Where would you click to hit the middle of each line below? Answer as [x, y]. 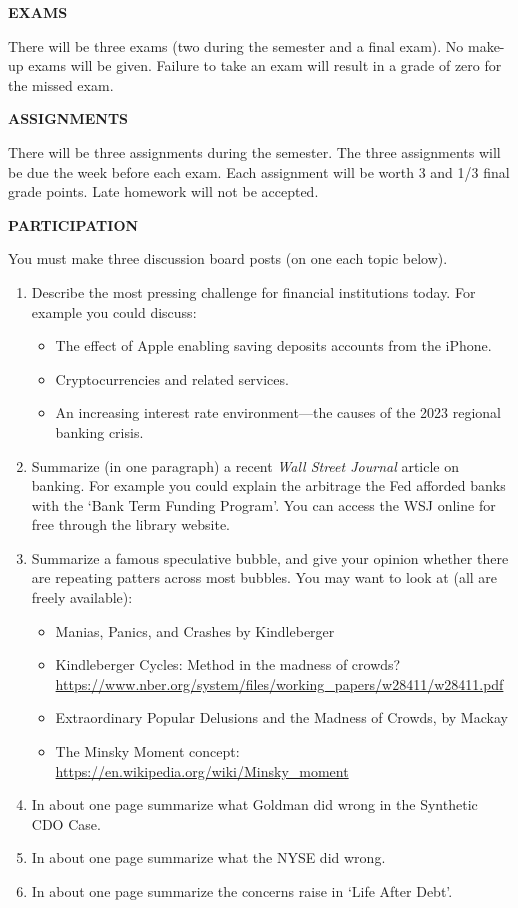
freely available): [82, 597]
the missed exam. [61, 84]
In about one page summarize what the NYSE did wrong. [208, 857]
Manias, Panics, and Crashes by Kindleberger [195, 630]
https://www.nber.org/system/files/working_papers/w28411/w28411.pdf [279, 683]
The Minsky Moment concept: [147, 751]
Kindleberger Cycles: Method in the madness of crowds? [228, 664]
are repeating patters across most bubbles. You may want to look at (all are [264, 577]
